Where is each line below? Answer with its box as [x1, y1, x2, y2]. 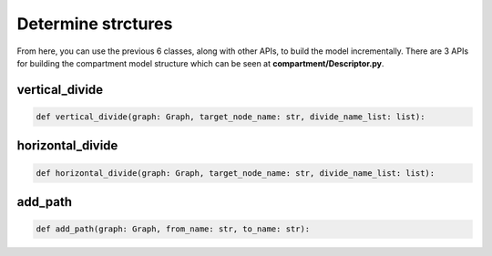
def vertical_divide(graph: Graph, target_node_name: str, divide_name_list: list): [36, 111, 425, 122]
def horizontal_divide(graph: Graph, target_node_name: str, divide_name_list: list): [36, 168, 436, 178]
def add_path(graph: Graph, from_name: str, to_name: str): [36, 224, 311, 234]
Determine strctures [16, 14, 173, 34]
